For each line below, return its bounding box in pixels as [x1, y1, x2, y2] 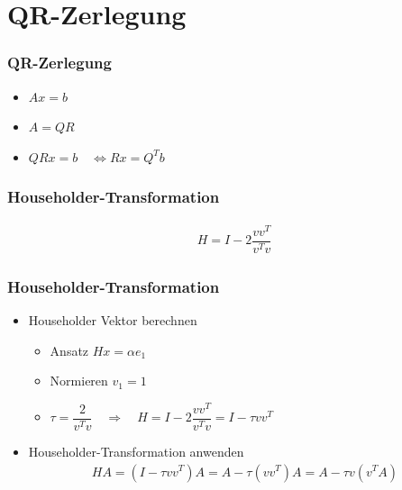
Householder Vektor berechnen [28, 310, 197, 329]
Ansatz [50, 340, 89, 359]
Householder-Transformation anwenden [28, 441, 244, 460]
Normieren [50, 371, 108, 390]
